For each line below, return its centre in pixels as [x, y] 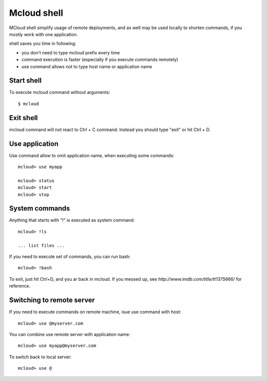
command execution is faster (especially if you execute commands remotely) [100, 60]
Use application [34, 144]
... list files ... [42, 245]
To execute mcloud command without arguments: [60, 92]
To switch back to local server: [40, 357]
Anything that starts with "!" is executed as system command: [72, 220]
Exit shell [23, 118]
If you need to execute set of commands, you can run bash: [70, 256]
